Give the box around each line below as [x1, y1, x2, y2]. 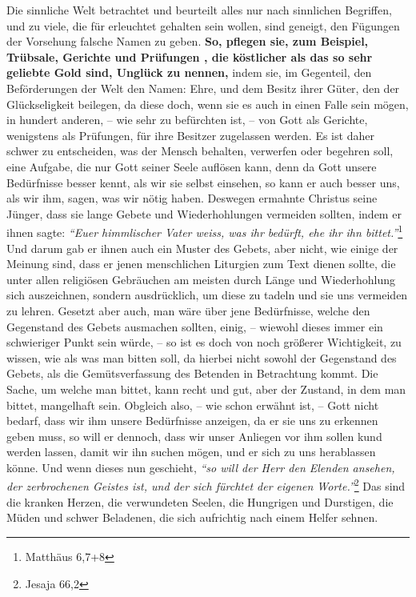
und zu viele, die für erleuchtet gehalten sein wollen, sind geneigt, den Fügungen [6, 17, 400, 34]
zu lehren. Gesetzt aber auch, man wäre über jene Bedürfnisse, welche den [6, 302, 370, 319]
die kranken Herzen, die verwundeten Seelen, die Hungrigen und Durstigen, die [6, 493, 394, 510]
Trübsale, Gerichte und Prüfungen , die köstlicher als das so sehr [6, 48, 373, 65]
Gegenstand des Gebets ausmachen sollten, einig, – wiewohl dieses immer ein [6, 318, 383, 335]
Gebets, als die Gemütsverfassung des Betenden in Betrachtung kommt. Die [6, 365, 378, 382]
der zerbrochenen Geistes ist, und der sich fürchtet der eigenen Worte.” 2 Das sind [6, 475, 406, 495]
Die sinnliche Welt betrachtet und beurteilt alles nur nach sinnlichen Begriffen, [6, 2, 392, 18]
